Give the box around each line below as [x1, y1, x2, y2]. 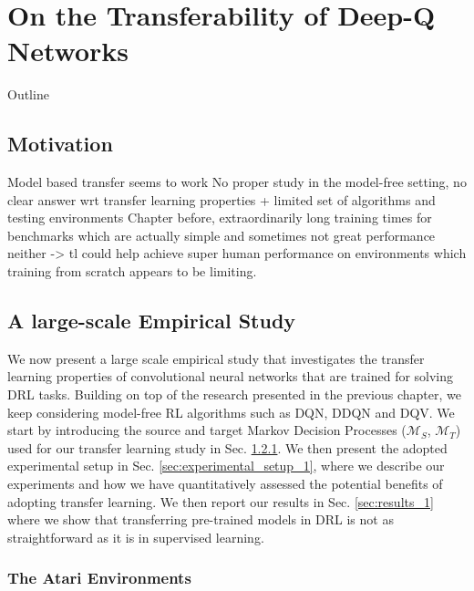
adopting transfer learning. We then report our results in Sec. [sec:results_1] [7, 492, 434, 511]
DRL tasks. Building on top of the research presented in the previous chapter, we [7, 385, 461, 404]
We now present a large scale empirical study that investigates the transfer [7, 348, 425, 368]
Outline [7, 85, 49, 104]
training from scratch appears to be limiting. [7, 262, 257, 281]
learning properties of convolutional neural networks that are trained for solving [7, 367, 454, 386]
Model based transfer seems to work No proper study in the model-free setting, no [7, 172, 467, 192]
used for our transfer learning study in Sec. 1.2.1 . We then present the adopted [7, 438, 448, 457]
